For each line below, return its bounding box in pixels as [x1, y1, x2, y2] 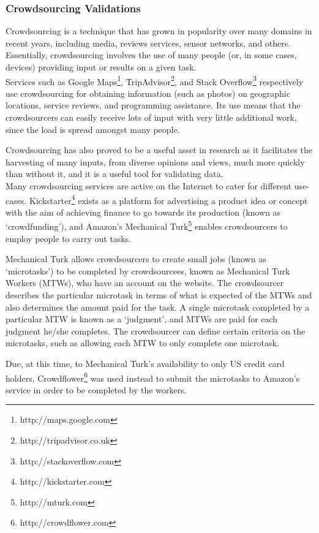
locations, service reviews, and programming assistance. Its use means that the [6, 99, 301, 112]
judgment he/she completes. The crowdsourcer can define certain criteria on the [6, 324, 306, 337]
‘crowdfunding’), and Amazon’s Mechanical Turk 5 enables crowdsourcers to [6, 218, 288, 233]
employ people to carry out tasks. [6, 232, 132, 244]
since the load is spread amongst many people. [6, 123, 180, 135]
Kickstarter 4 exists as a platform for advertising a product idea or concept [29, 192, 308, 206]
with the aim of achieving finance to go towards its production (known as [6, 205, 281, 218]
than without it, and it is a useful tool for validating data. [6, 167, 223, 180]
